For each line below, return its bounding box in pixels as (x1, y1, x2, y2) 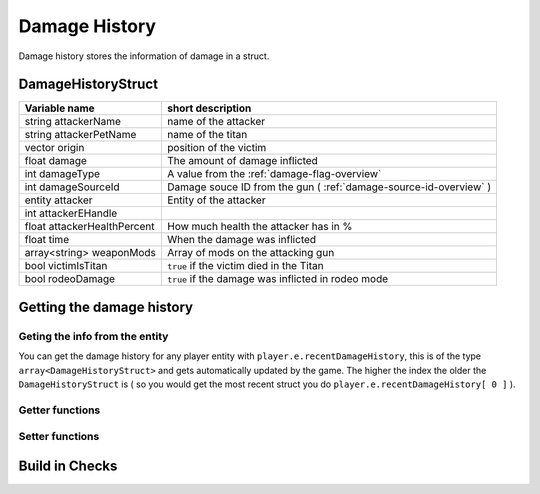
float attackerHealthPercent (24, 220, 155, 234)
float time (24, 233, 70, 247)
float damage (24, 154, 87, 168)
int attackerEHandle (24, 206, 118, 220)
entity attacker (24, 193, 94, 207)
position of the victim (166, 141, 267, 155)
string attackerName (24, 115, 122, 129)
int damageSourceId (24, 180, 120, 194)
